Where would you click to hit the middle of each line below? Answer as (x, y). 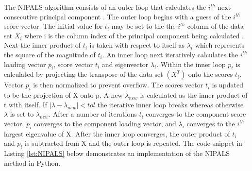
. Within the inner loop (191, 64)
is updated (228, 85)
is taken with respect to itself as (137, 45)
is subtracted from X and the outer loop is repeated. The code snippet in (134, 143)
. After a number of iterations (93, 114)
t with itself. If (26, 104)
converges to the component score (196, 114)
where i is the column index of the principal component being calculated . (134, 35)
